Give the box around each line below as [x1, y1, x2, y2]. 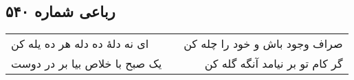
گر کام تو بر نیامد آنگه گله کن [204, 55, 343, 72]
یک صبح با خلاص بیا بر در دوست [11, 55, 162, 72]
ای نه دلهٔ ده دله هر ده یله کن [11, 36, 149, 52]
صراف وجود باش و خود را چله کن [184, 36, 343, 52]
